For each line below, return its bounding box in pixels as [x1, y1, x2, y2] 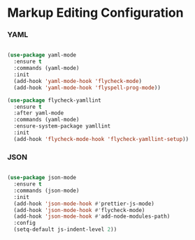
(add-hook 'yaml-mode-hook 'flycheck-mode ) [13, 77, 142, 84]
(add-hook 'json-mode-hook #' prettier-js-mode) [13, 200, 155, 207]
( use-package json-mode [7, 174, 77, 181]
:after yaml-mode [13, 110, 64, 117]
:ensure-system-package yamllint [13, 123, 111, 130]
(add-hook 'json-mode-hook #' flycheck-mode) [13, 207, 145, 213]
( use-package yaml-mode [7, 52, 77, 59]
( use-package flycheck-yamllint [7, 96, 101, 104]
